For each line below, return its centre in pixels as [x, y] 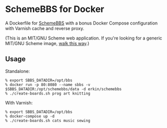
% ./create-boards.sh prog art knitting [48, 93]
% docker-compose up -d [30, 116]
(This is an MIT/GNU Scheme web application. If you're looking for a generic [84, 38]
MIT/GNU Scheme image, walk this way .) [47, 43]
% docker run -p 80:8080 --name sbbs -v [48, 84]
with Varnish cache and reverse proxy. [45, 28]
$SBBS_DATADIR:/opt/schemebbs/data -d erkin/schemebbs [63, 89]
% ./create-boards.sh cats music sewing [48, 120]
